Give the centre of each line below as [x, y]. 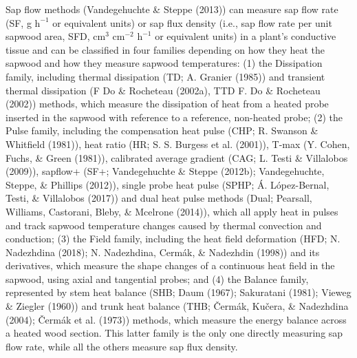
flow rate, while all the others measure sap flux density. [122, 346]
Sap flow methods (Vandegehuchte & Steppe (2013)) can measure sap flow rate [172, 9]
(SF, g [19, 22]
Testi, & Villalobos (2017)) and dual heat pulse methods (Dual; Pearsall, [159, 198]
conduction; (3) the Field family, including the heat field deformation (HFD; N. [173, 239]
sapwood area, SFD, [48, 36]
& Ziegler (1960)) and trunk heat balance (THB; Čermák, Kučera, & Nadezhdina [177, 306]
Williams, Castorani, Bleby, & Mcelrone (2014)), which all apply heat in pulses [172, 211]
